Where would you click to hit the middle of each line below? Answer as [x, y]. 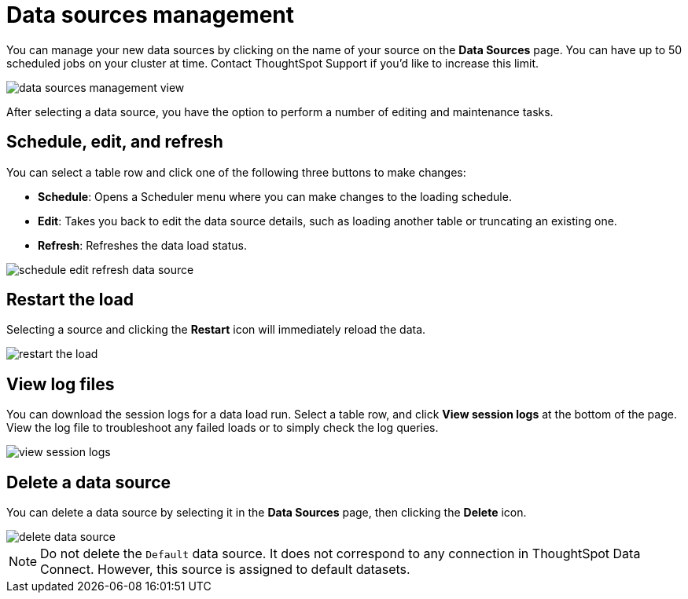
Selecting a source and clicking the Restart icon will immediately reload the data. [216, 330]
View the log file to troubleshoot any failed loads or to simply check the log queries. [223, 428]
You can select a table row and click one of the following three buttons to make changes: [236, 172]
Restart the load [70, 300]
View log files [61, 384]
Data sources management [151, 15]
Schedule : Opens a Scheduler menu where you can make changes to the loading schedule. [275, 196]
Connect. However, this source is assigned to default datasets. [225, 570]
